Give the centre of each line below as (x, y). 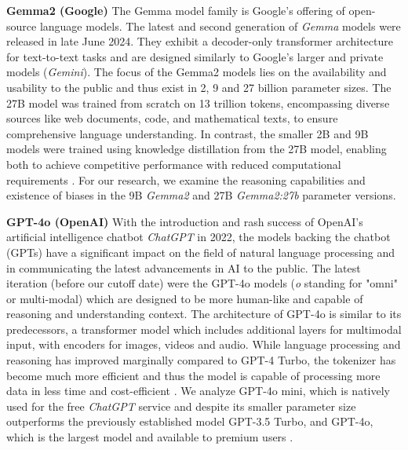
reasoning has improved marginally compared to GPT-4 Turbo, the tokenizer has (201, 360)
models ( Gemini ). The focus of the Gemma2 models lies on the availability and (197, 72)
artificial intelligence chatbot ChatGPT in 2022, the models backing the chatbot (199, 237)
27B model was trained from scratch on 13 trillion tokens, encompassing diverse (198, 102)
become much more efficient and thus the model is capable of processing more (193, 375)
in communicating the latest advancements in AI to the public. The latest (184, 267)
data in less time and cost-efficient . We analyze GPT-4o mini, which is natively (198, 391)
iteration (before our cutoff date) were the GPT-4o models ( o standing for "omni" (202, 283)
